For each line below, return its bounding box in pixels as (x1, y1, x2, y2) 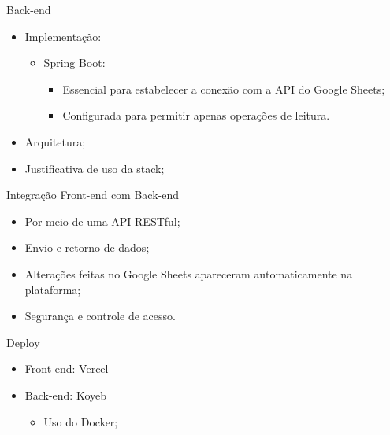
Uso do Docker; (43, 413, 118, 429)
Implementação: (24, 28, 102, 44)
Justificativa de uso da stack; (24, 160, 165, 176)
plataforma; (24, 281, 81, 297)
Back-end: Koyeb (24, 386, 107, 403)
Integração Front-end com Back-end (6, 186, 180, 203)
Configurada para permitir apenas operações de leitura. (62, 107, 330, 123)
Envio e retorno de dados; (24, 239, 150, 256)
